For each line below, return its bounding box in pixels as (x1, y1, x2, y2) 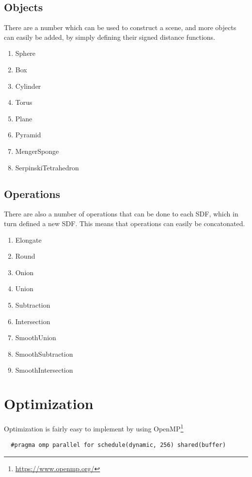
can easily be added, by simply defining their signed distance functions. (4, 32, 216, 42)
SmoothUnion (15, 332, 56, 343)
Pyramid (15, 130, 41, 140)
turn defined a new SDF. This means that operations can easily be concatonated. (4, 218, 245, 228)
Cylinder (15, 81, 41, 91)
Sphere (15, 48, 36, 58)
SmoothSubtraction (15, 348, 73, 359)
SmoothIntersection (15, 365, 73, 375)
